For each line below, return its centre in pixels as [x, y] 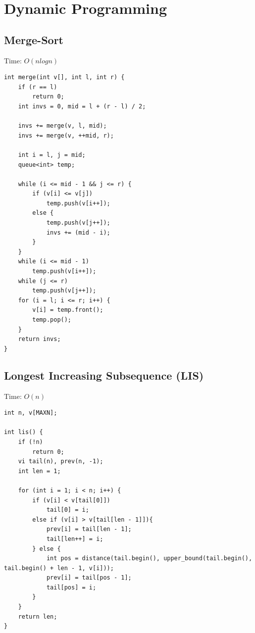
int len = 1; [39, 471]
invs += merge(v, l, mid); [62, 126]
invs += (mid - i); [78, 232]
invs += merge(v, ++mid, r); [66, 135]
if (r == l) [38, 87]
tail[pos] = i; [71, 587]
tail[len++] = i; [75, 539]
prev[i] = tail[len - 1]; [89, 529]
